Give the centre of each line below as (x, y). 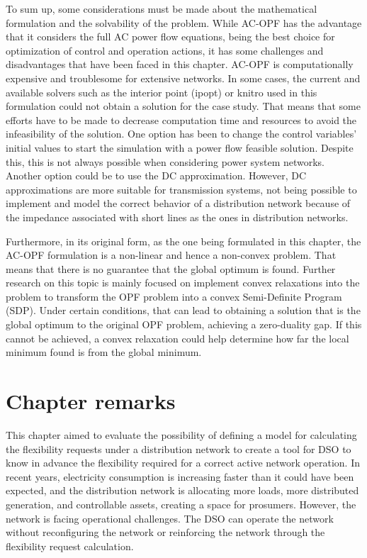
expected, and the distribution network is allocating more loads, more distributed (182, 490)
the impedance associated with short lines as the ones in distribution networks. (177, 217)
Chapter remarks (91, 401)
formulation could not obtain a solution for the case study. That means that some (183, 106)
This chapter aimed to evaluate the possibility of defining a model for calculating (181, 434)
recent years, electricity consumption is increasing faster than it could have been (180, 476)
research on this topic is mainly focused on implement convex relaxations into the (183, 283)
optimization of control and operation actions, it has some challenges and (165, 50)
